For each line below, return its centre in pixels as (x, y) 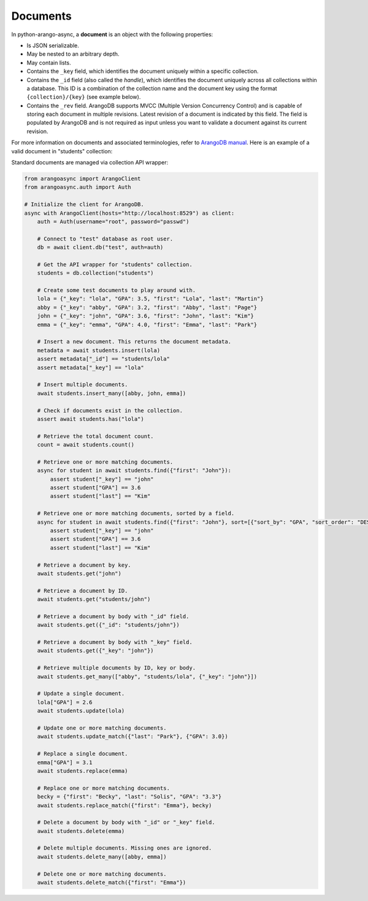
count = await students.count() (86, 445)
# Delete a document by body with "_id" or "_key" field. (126, 822)
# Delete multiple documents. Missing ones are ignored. (125, 848)
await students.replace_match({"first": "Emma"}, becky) (125, 805)
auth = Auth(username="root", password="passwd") (113, 221)
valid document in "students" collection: (62, 151)
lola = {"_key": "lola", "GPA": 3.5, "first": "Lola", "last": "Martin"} (150, 299)
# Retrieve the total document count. (95, 436)
